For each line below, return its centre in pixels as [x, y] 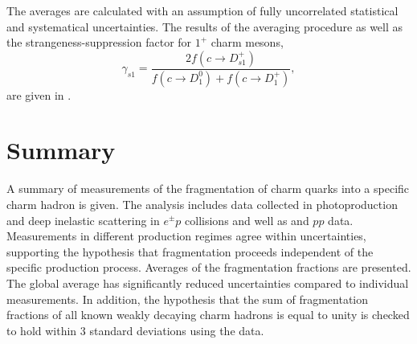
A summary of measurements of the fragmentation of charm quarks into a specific [208, 188]
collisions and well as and [247, 220]
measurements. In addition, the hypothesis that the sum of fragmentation [188, 299]
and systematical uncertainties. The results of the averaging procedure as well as [205, 26]
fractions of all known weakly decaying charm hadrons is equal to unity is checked [208, 315]
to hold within [42, 330]
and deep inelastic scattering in [83, 220]
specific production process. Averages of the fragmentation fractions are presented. [209, 267]
